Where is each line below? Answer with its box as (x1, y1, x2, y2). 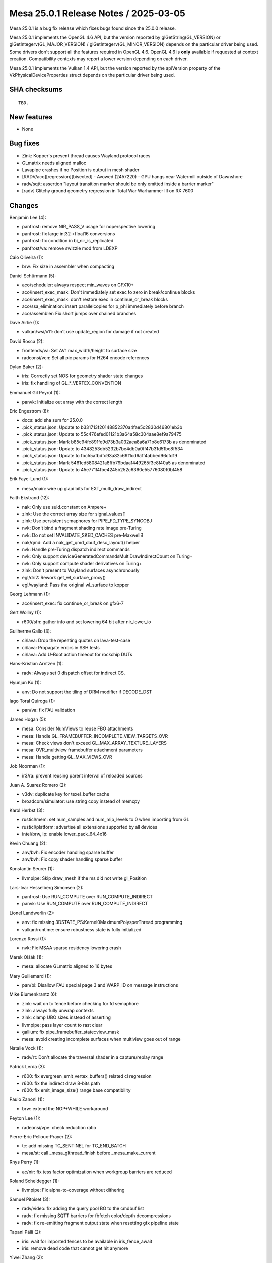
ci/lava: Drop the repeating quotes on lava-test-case (22, 637, 131, 644)
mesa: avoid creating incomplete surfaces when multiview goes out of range (22, 1036, 181, 1042)
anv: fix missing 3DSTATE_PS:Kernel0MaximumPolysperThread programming (22, 919, 183, 926)
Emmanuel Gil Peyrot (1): (9, 390, 60, 396)
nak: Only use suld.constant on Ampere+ (22, 504, 107, 510)
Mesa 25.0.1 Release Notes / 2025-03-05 (9, 8, 186, 19)
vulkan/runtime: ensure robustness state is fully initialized (22, 926, 142, 932)
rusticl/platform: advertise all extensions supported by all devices (22, 823, 158, 830)
